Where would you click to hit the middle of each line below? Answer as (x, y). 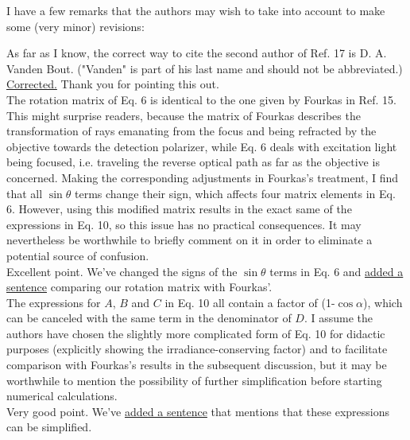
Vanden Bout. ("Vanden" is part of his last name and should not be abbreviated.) (205, 68)
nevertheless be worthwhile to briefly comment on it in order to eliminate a (190, 240)
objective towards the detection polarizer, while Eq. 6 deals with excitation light (202, 146)
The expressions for (54, 302)
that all (25, 193)
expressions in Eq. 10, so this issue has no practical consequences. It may (184, 224)
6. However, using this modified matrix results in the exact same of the (179, 209)
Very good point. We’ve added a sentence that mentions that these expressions (198, 411)
